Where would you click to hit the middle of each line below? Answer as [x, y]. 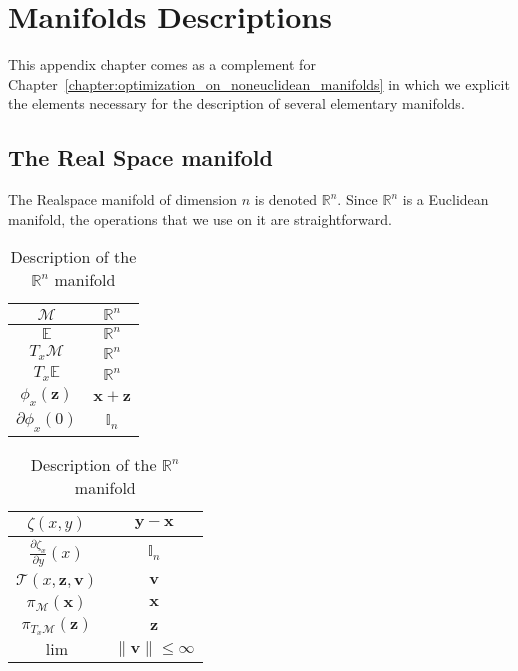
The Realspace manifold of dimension [123, 199]
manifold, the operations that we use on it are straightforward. [200, 218]
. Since [357, 199]
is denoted [286, 199]
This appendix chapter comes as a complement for [162, 64]
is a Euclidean [445, 199]
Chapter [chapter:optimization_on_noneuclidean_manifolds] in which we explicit [259, 83]
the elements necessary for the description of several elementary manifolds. [236, 103]
